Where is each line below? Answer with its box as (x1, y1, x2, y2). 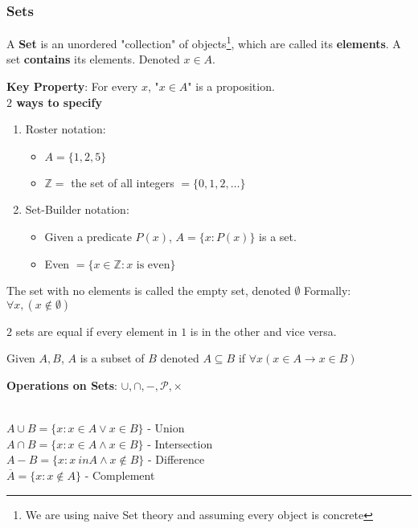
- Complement (84, 466, 155, 483)
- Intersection (147, 435, 213, 452)
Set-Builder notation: (25, 201, 129, 218)
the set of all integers (71, 174, 174, 190)
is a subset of (80, 350, 145, 366)
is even (136, 259, 170, 271)
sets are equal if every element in (15, 322, 178, 339)
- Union (147, 420, 185, 436)
